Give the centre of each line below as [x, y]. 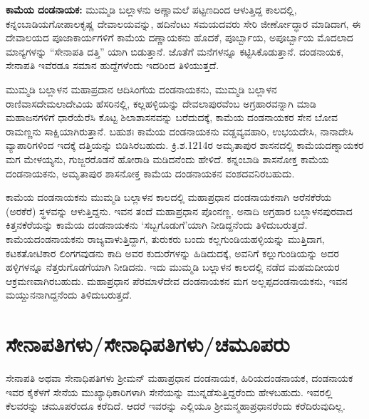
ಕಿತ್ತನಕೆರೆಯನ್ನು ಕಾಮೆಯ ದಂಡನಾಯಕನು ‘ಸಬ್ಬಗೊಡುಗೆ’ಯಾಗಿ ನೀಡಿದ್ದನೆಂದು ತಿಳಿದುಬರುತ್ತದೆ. [157, 225]
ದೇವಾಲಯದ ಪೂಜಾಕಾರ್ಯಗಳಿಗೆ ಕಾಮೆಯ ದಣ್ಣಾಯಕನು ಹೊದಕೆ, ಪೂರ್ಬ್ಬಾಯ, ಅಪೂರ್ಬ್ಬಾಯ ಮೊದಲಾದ [180, 37]
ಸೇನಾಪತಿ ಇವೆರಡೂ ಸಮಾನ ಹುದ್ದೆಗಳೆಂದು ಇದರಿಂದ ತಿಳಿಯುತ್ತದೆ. [113, 65]
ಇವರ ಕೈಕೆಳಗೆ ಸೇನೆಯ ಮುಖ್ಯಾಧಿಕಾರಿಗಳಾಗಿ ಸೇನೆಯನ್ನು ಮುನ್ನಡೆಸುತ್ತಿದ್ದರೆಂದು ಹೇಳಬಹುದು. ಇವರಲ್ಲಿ [169, 392]
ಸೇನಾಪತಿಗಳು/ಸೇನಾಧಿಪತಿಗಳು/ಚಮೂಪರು [148, 344]
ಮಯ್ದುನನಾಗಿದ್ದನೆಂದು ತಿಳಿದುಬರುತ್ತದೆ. [69, 295]
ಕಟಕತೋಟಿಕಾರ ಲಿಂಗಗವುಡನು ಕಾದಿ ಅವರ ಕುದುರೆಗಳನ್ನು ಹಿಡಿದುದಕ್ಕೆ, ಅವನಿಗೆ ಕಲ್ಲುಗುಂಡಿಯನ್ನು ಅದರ [172, 253]
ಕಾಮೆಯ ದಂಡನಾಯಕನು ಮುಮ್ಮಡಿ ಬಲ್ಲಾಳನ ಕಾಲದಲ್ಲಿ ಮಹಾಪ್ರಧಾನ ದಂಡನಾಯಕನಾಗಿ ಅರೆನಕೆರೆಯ [169, 197]
